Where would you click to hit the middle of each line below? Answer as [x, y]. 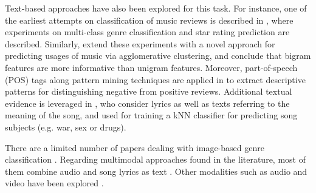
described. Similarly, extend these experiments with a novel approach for [140, 43]
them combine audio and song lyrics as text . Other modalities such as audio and [156, 171]
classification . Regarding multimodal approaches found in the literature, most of [155, 159]
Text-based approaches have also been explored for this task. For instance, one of [156, 8]
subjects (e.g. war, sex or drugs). [66, 127]
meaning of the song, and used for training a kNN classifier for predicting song [151, 115]
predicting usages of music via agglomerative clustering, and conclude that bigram [158, 56]
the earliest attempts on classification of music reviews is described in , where [149, 20]
